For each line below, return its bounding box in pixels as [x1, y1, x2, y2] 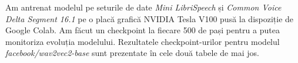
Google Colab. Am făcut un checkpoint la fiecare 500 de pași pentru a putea [5, 24, 280, 36]
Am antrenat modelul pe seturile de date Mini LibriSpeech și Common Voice [5, 1, 282, 13]
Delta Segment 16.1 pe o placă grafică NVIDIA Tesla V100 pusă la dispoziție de [5, 12, 294, 24]
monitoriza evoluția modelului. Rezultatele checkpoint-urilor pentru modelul [5, 35, 280, 47]
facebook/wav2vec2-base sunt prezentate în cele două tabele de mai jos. [5, 47, 259, 59]
